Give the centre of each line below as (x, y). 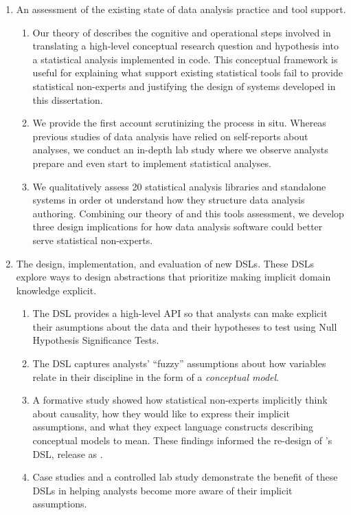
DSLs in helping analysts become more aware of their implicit (162, 490)
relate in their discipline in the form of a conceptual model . (156, 376)
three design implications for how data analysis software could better (178, 227)
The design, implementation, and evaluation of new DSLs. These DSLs (165, 263)
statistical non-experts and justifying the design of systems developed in (184, 86)
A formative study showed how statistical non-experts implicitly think (180, 400)
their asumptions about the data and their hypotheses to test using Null (185, 326)
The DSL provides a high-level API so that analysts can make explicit (180, 313)
